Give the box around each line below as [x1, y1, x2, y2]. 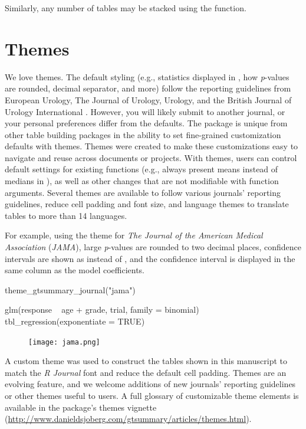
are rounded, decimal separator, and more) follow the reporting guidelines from [5, 82, 291, 94]
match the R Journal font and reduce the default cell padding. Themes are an [5, 366, 287, 378]
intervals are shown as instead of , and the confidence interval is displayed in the [5, 252, 295, 264]
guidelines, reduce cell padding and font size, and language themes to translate [5, 198, 289, 210]
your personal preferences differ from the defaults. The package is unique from [5, 117, 288, 129]
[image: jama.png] [28, 338, 100, 346]
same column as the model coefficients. [5, 264, 145, 276]
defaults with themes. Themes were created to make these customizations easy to [5, 140, 298, 152]
